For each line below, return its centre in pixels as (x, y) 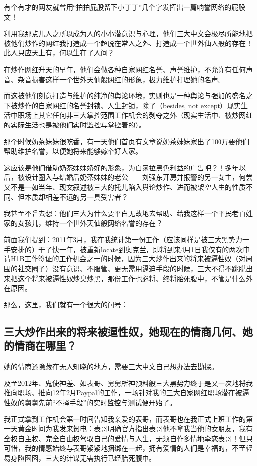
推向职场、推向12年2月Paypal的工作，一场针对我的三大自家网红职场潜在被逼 (127, 393)
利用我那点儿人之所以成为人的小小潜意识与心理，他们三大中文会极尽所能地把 (128, 33)
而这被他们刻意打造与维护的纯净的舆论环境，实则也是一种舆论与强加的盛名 (125, 96)
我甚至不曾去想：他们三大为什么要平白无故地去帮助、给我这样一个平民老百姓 (128, 213)
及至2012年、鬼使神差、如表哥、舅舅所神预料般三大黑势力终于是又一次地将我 (128, 383)
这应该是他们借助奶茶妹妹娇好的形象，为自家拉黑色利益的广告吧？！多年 (121, 167)
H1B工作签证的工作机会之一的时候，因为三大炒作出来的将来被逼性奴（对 (128, 259)
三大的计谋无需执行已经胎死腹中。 (100, 457)
